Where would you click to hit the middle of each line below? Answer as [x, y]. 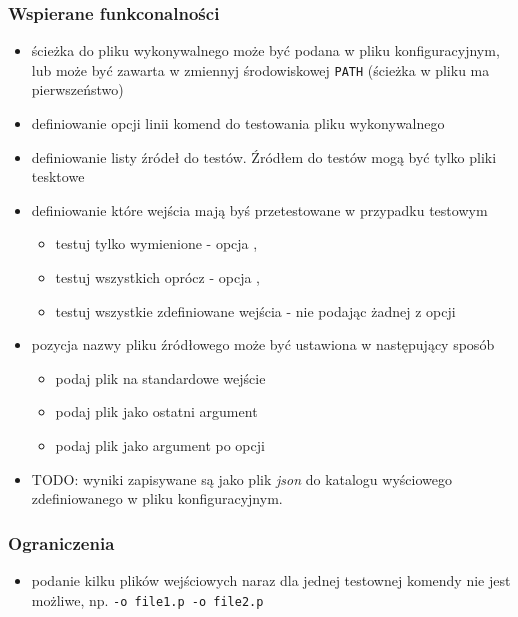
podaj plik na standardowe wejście [160, 377]
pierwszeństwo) [77, 89]
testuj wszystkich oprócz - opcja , [158, 277]
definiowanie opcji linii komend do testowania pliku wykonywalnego [238, 123]
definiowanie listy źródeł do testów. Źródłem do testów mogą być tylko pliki [264, 156]
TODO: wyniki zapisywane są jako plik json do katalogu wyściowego [241, 478]
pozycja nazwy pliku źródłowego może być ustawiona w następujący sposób [263, 344]
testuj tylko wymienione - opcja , [156, 243]
